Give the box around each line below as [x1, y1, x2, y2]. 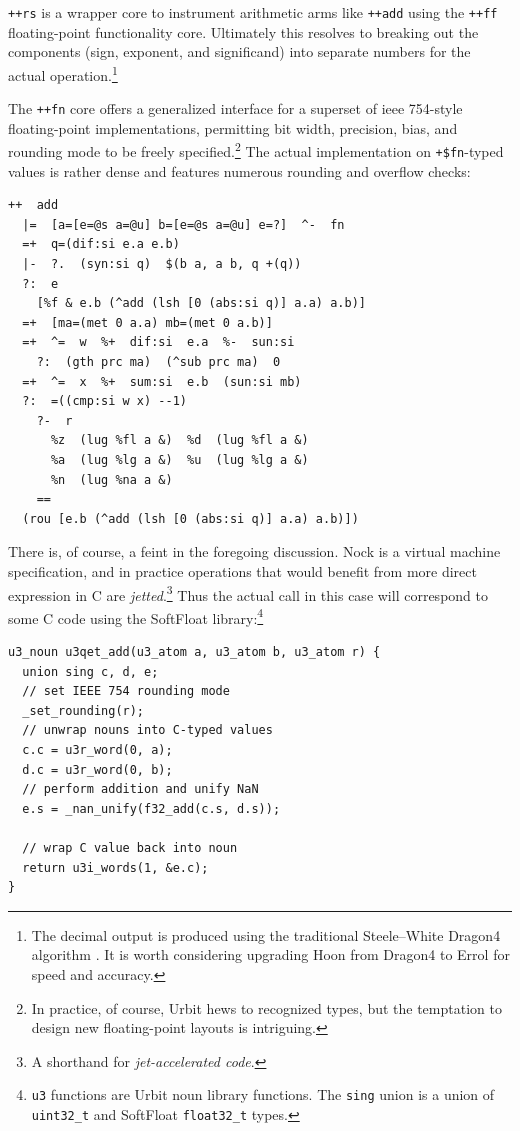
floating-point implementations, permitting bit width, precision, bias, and [8, 117, 458, 138]
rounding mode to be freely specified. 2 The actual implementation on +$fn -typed [8, 138, 504, 161]
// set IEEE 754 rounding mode [22, 684, 230, 699]
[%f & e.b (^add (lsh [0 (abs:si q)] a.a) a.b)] [36, 296, 366, 311]
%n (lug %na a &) [50, 472, 173, 487]
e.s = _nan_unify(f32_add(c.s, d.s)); [22, 801, 281, 816]
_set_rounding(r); [22, 703, 145, 718]
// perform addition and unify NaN [22, 782, 259, 797]
